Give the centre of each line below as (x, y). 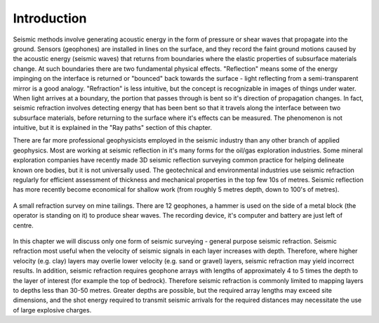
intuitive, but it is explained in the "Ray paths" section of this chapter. (112, 128)
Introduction (50, 18)
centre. (24, 225)
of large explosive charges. (52, 310)
